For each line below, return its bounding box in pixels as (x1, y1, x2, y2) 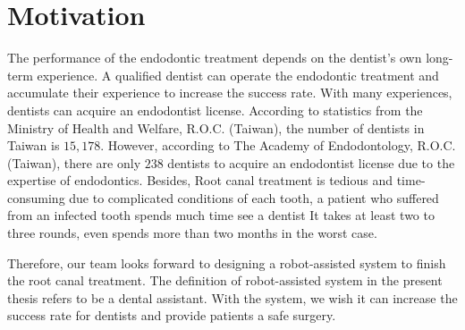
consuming (7, 188, 65, 207)
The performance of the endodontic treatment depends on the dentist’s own (7, 48, 422, 67)
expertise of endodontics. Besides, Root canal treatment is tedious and (7, 171, 393, 190)
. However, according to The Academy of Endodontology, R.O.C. (100, 136, 456, 155)
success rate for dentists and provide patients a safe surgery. (7, 306, 336, 325)
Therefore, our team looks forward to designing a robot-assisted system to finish (7, 253, 446, 272)
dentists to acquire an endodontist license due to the (167, 153, 455, 172)
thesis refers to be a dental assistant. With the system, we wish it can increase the (7, 288, 458, 307)
